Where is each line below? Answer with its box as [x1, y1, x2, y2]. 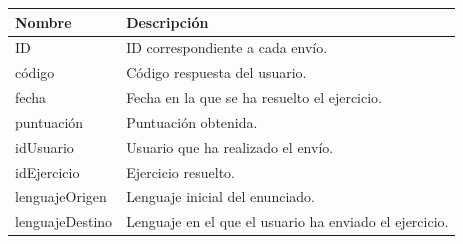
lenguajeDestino [15, 211, 113, 232]
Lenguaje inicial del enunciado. [126, 186, 315, 207]
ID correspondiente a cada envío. [126, 37, 328, 58]
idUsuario [15, 136, 74, 157]
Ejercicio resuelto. [126, 161, 235, 182]
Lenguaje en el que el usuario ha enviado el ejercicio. [126, 211, 449, 232]
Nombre [15, 11, 72, 32]
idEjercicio [15, 161, 80, 182]
